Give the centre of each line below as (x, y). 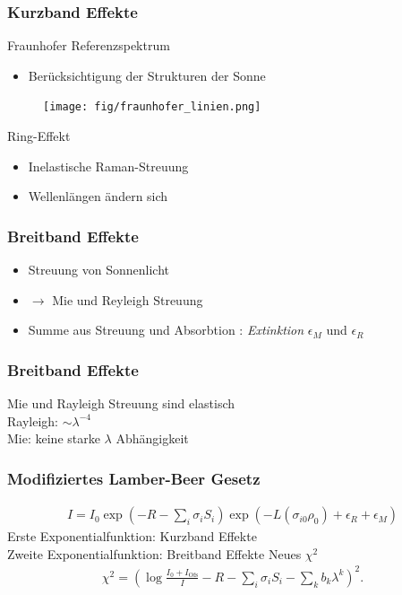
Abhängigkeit (152, 438)
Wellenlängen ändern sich (98, 196)
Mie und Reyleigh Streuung (128, 299)
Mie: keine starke (54, 438)
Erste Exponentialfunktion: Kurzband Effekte (132, 536)
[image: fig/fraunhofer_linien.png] (152, 107)
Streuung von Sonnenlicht (98, 270)
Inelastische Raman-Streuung (108, 166)
